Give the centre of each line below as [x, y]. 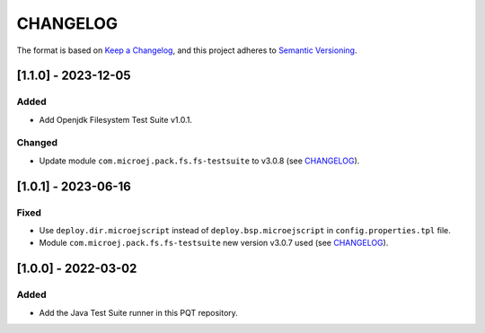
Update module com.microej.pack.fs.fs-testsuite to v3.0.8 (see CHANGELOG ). [199, 161]
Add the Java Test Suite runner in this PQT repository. [138, 312]
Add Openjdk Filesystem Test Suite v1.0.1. [116, 119]
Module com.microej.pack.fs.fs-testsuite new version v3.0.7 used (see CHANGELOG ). [214, 243]
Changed [37, 143]
